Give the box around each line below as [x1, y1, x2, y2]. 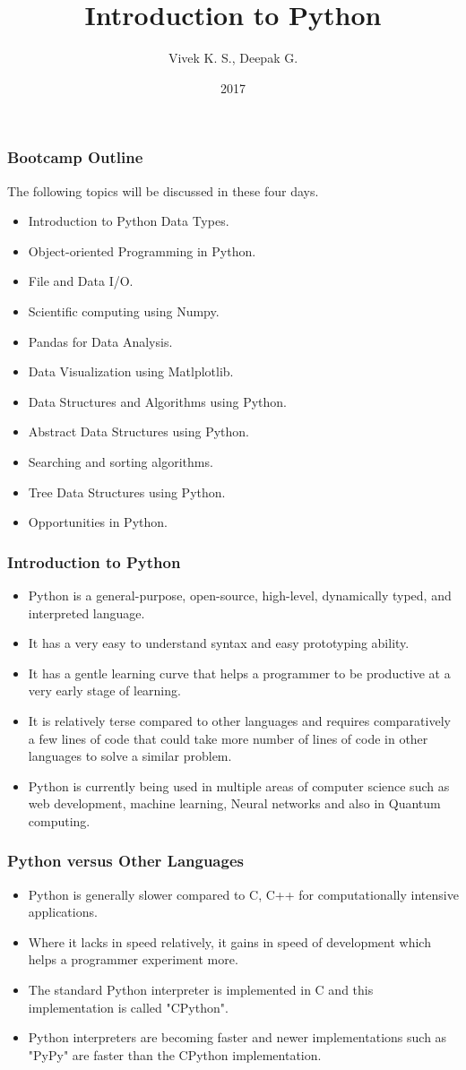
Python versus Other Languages [7, 850, 244, 872]
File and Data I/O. [28, 272, 134, 290]
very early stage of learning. [28, 681, 181, 700]
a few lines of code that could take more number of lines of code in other [28, 729, 428, 747]
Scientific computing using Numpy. [28, 301, 220, 320]
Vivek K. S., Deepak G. [168, 48, 298, 67]
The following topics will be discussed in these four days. [7, 181, 319, 200]
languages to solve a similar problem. [28, 746, 232, 765]
